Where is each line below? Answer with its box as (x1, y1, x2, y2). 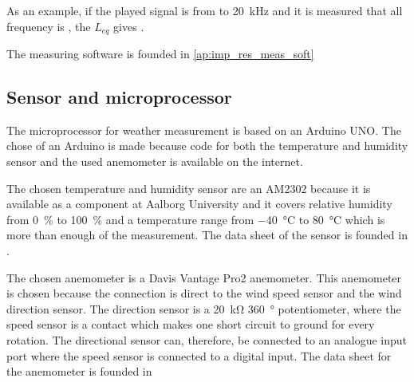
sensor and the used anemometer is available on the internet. (6, 153, 303, 170)
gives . (113, 18, 144, 34)
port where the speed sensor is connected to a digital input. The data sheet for (6, 347, 392, 364)
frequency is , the (6, 18, 91, 34)
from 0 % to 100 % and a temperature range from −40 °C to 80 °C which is (6, 211, 385, 227)
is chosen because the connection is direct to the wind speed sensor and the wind (6, 285, 402, 301)
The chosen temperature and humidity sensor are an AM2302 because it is (6, 179, 371, 196)
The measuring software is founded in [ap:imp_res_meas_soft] (6, 45, 314, 62)
